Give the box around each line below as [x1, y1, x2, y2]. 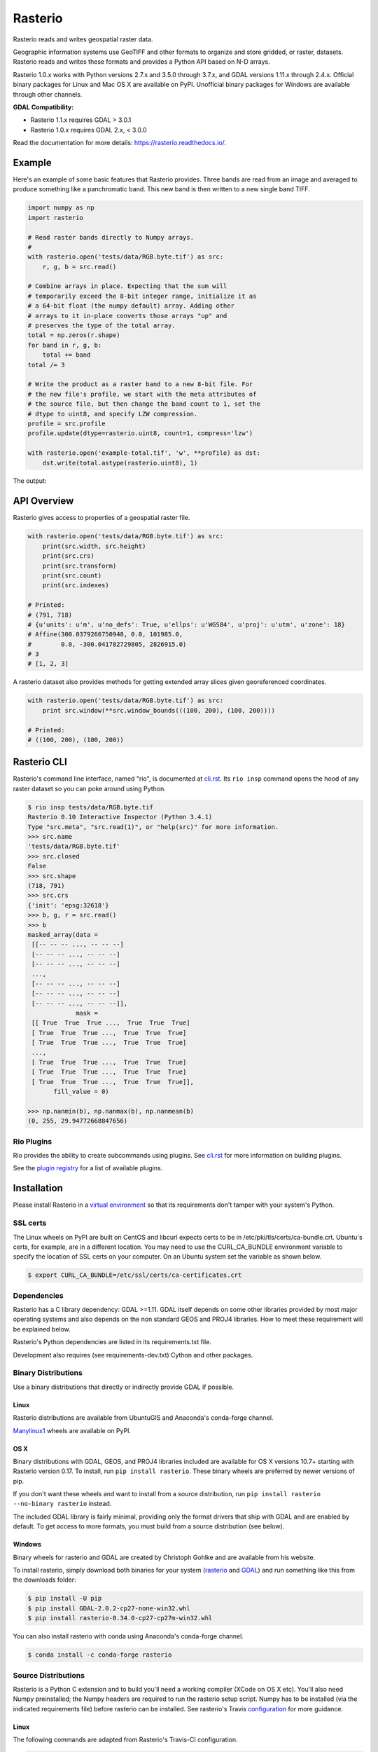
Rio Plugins [13, 1136, 52, 1146]
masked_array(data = [27, 931, 98, 938]
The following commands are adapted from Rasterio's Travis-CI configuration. [13, 1735, 238, 1744]
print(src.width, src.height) [42, 542, 146, 550]
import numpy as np [27, 204, 94, 212]
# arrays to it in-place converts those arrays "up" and [27, 312, 227, 320]
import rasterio [27, 214, 84, 221]
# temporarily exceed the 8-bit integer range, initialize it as [27, 292, 257, 300]
